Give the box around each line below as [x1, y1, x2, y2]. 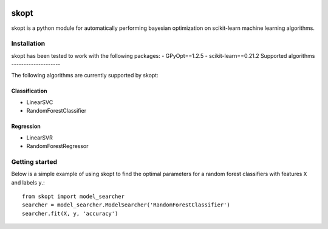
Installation [11, 40, 46, 48]
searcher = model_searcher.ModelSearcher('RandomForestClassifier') [22, 202, 230, 208]
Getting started [11, 157, 58, 166]
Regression [11, 122, 41, 130]
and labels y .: [11, 178, 45, 186]
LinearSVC [26, 98, 53, 106]
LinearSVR [26, 134, 53, 141]
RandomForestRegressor [26, 143, 89, 149]
